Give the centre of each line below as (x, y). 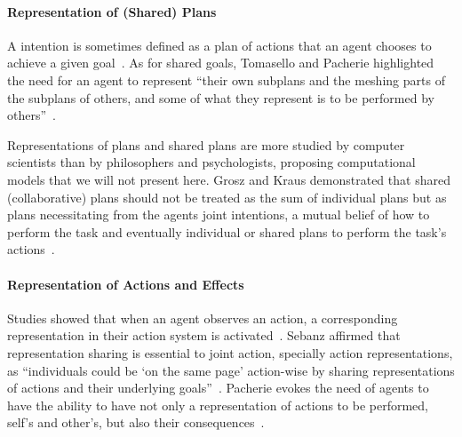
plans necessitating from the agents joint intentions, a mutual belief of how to (219, 215)
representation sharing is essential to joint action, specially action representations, (230, 352)
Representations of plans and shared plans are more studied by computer (206, 144)
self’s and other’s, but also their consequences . (136, 422)
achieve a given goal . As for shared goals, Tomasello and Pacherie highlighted (221, 63)
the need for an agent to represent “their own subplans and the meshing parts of (226, 79)
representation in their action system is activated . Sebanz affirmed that (204, 335)
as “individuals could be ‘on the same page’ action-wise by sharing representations (231, 370)
